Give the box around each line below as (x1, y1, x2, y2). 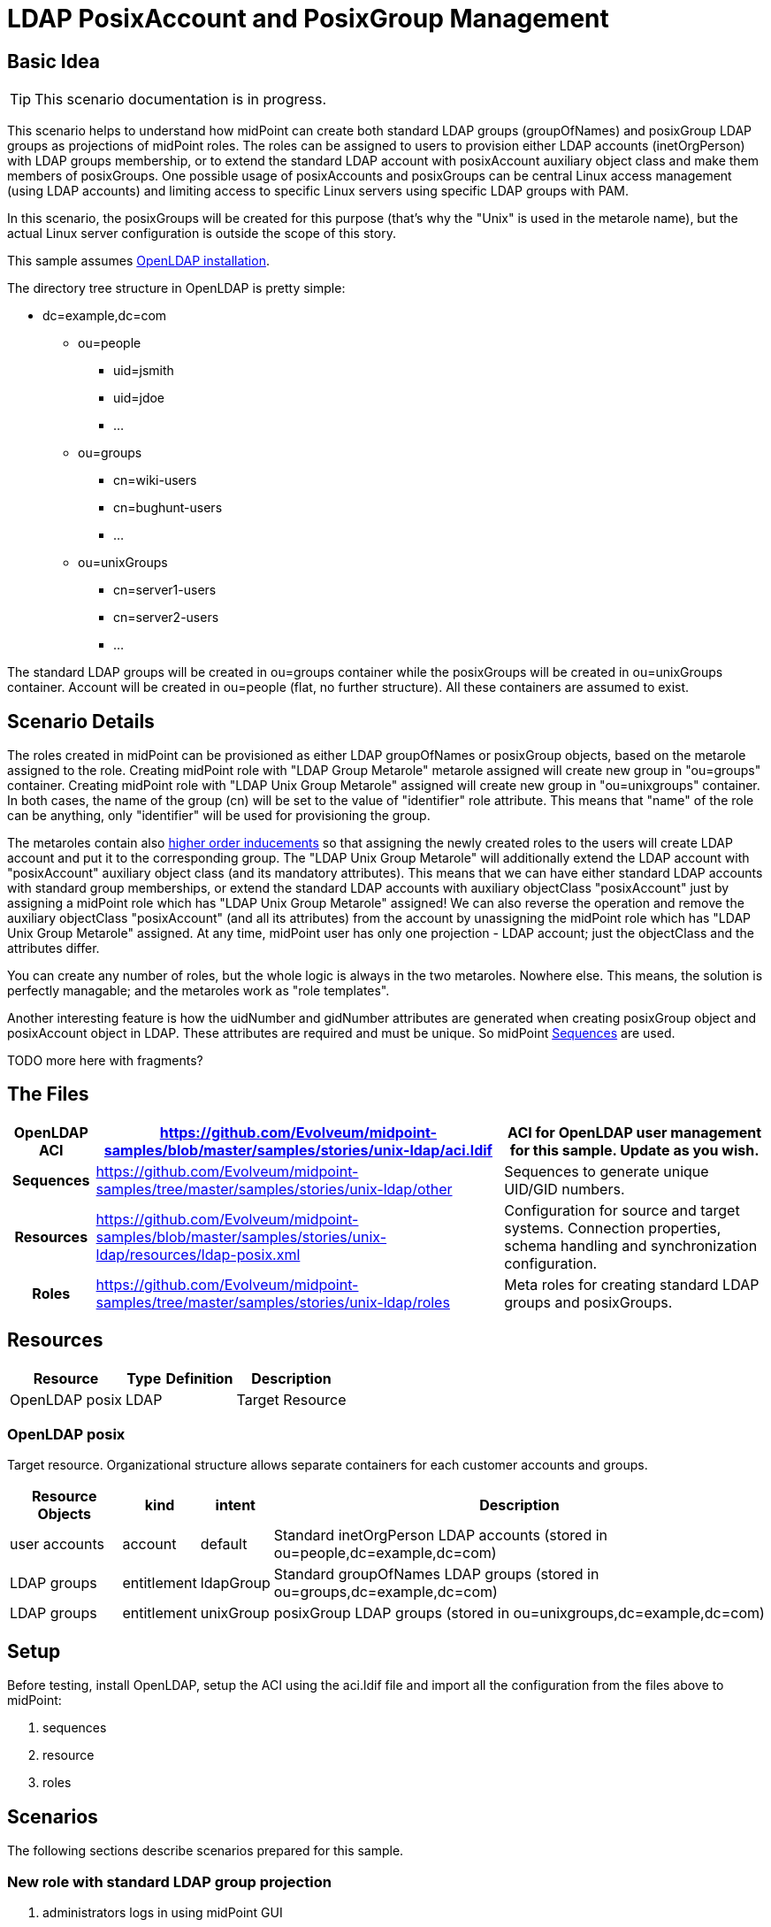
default (200, 1535, 248, 1554)
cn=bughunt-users (113, 500, 223, 516)
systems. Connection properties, (504, 1218, 721, 1237)
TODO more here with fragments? (7, 1053, 203, 1069)
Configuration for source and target (504, 1201, 740, 1219)
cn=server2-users (113, 610, 219, 626)
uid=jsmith (113, 363, 174, 379)
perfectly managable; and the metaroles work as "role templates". (7, 983, 390, 999)
